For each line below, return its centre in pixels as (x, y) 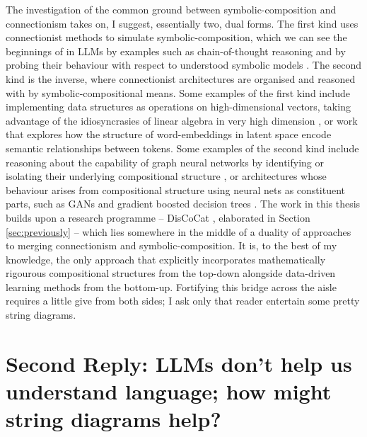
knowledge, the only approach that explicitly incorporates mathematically (166, 259)
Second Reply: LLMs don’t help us (179, 363)
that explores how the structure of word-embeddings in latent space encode (169, 134)
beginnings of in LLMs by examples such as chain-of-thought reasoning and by (176, 51)
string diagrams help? (113, 419)
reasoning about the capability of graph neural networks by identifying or (165, 162)
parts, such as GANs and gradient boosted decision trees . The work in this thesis (183, 204)
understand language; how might (169, 391)
